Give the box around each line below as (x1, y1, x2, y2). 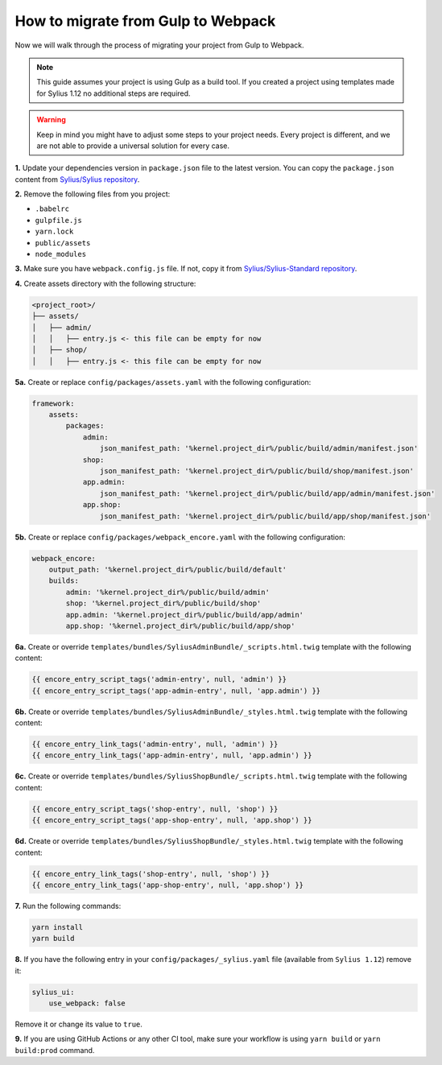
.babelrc (35, 204, 70, 213)
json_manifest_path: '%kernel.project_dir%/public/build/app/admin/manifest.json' (99, 489, 436, 498)
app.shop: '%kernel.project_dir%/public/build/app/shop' (65, 621, 295, 630)
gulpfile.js (35, 216, 82, 225)
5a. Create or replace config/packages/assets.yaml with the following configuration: (14, 377, 312, 386)
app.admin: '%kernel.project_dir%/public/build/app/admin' (65, 610, 304, 619)
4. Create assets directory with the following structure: (14, 279, 196, 288)
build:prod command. (14, 1045, 95, 1055)
